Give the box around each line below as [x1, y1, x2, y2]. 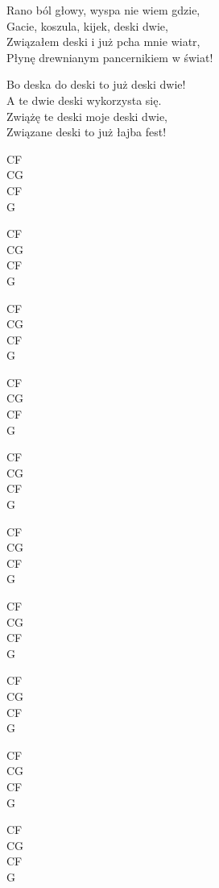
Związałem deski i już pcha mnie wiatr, [6, 33, 200, 50]
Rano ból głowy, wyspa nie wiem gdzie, [6, 2, 200, 18]
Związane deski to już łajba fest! [6, 123, 167, 140]
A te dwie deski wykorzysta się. [6, 91, 162, 108]
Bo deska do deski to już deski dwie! [6, 76, 186, 93]
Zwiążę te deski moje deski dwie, [6, 107, 168, 124]
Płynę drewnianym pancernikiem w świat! [6, 48, 213, 65]
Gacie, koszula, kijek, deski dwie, [6, 17, 168, 34]
